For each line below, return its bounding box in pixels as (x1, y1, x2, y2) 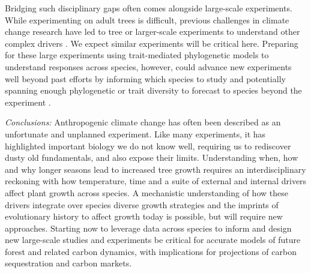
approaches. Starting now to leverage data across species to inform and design (5, 221, 292, 234)
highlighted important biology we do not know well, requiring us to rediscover (5, 139, 291, 152)
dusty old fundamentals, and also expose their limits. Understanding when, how (5, 151, 298, 164)
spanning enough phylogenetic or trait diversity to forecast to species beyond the (5, 84, 302, 97)
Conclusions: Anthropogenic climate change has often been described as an (5, 116, 281, 128)
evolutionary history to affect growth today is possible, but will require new (5, 210, 283, 223)
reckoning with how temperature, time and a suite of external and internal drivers (5, 175, 307, 187)
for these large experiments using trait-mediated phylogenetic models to (5, 49, 269, 61)
